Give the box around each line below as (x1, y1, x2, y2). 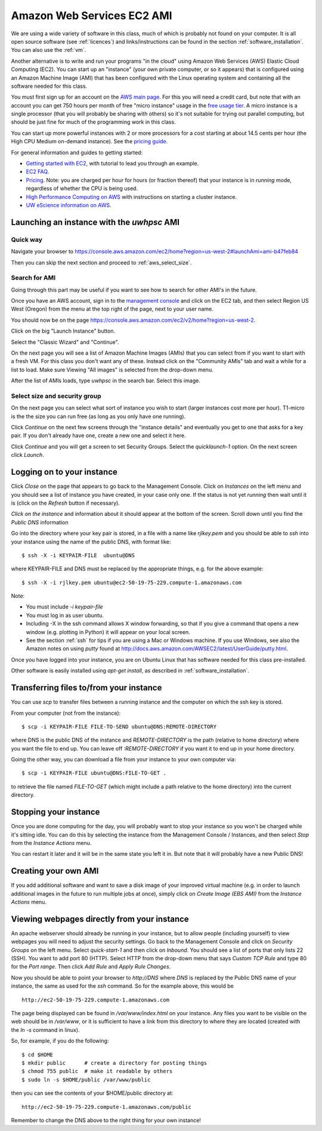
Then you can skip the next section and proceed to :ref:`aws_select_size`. (11, 259, 192, 266)
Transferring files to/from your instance (11, 683, 162, 693)
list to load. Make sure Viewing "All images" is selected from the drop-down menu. (11, 366, 214, 373)
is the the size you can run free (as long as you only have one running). (11, 413, 186, 420)
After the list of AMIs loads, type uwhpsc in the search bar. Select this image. (11, 377, 201, 385)
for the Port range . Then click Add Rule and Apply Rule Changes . (11, 963, 171, 970)
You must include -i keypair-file (26, 603, 104, 610)
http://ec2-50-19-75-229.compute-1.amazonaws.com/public (21, 1104, 192, 1110)
